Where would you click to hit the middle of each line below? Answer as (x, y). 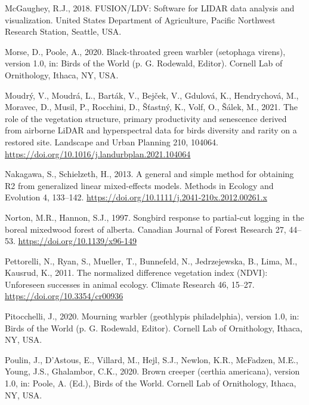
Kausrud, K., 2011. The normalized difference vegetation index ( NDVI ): (136, 272)
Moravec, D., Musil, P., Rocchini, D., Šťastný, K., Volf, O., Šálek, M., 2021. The (152, 107)
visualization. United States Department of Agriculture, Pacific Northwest (140, 19)
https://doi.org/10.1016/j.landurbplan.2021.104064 (98, 153)
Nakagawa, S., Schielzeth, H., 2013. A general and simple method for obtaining (149, 174)
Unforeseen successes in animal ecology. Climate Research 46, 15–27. (130, 284)
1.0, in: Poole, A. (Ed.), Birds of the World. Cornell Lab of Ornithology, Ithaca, (151, 383)
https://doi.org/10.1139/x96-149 (78, 241)
